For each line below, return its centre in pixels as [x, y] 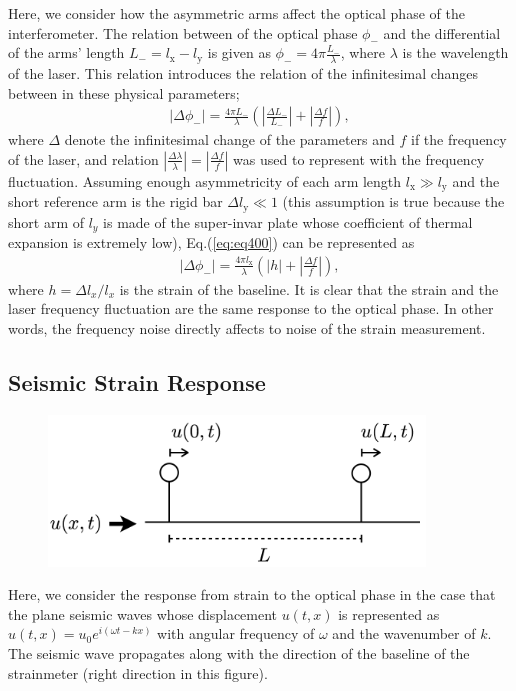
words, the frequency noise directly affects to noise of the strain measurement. [247, 328]
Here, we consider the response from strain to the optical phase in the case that [252, 594]
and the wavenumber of [404, 633]
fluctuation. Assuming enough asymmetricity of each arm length [205, 180]
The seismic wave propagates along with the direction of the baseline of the [239, 652]
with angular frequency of [236, 633]
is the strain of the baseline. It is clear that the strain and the [309, 288]
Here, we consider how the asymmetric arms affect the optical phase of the [236, 13]
